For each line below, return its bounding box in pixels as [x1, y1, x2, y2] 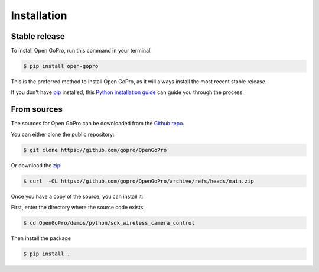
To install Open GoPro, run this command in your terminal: [11, 47, 152, 54]
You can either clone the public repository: [11, 131, 115, 138]
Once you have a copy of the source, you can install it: [11, 193, 144, 200]
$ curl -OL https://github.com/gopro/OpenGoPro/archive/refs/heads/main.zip [23, 177, 254, 184]
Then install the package [11, 235, 71, 242]
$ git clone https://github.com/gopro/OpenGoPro [23, 147, 167, 153]
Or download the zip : [11, 161, 62, 169]
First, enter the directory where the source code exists [11, 204, 144, 211]
